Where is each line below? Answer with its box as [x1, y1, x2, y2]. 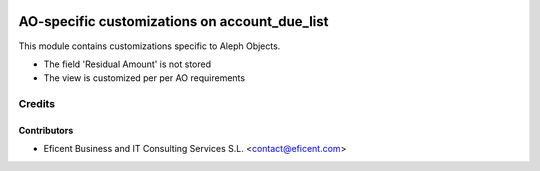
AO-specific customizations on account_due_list [18, 13, 329, 30]
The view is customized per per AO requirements [43, 72, 245, 84]
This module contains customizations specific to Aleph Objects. [18, 40, 281, 52]
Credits [18, 97, 55, 111]
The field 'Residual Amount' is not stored [43, 58, 212, 70]
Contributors [18, 124, 74, 136]
